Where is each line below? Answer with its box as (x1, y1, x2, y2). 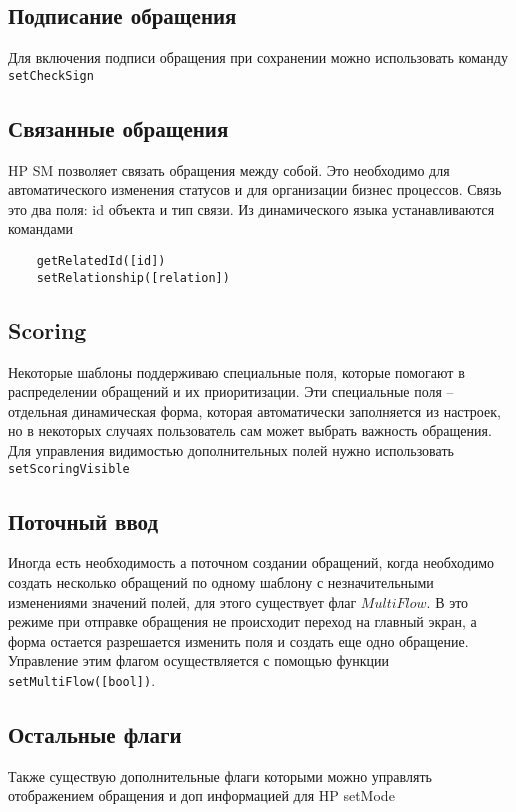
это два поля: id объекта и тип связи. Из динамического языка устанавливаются (8, 198, 495, 219)
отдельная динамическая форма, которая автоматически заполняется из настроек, (8, 400, 501, 421)
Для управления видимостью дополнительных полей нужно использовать (8, 439, 454, 460)
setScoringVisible (8, 461, 130, 476)
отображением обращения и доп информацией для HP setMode (8, 785, 395, 806)
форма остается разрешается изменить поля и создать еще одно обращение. (8, 630, 469, 651)
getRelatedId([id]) (36, 254, 166, 269)
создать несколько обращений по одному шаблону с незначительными (8, 571, 434, 592)
